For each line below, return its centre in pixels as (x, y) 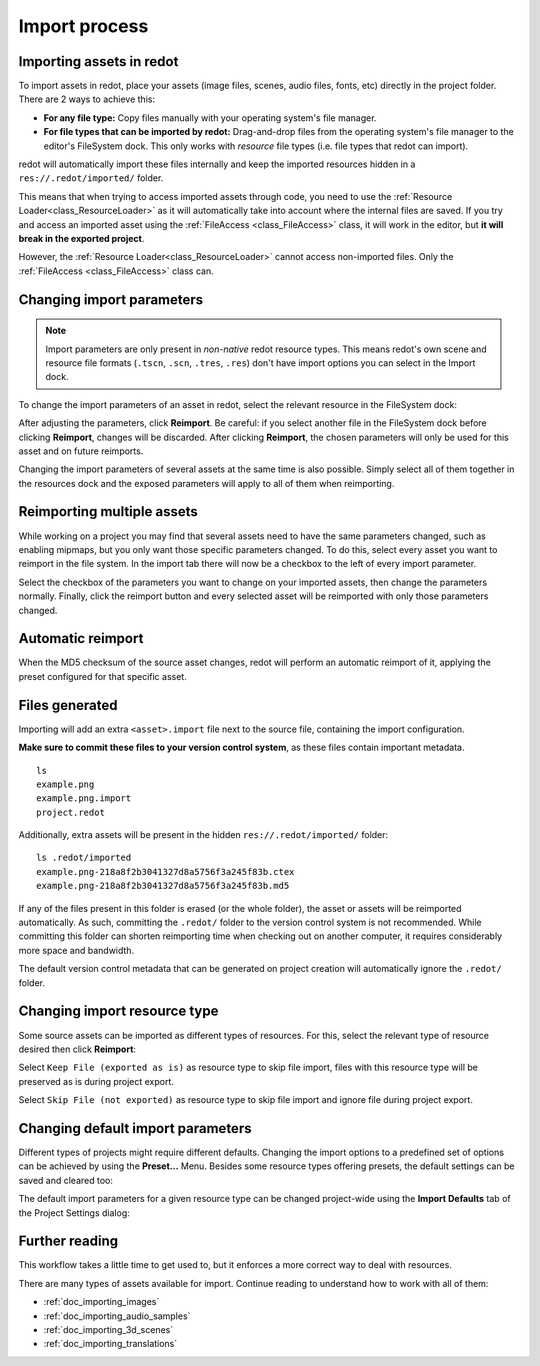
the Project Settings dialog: (74, 1212)
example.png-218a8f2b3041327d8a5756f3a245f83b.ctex (165, 871)
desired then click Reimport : (77, 1049)
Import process (83, 26)
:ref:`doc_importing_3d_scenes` (108, 1329)
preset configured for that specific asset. (102, 676)
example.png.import (84, 798)
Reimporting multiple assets (108, 511)
